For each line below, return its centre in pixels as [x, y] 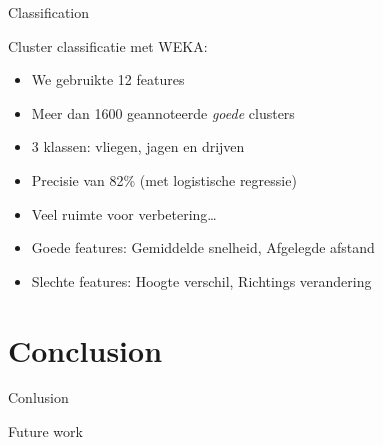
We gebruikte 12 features [108, 79]
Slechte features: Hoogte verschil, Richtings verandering [201, 280]
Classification [49, 12]
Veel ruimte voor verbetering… [124, 213]
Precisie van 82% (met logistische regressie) [164, 179]
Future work [45, 431]
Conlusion [38, 397]
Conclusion [85, 349]
